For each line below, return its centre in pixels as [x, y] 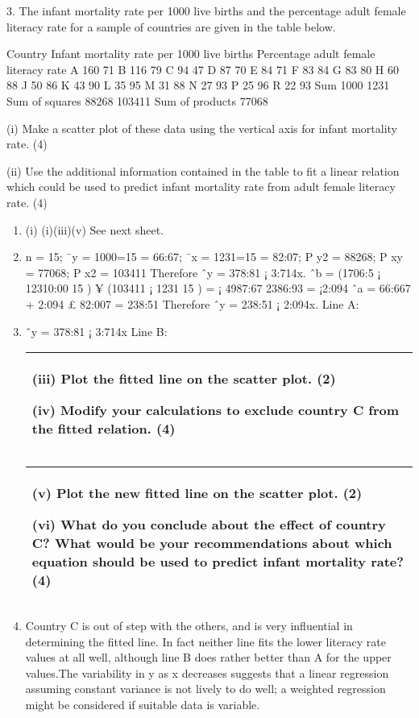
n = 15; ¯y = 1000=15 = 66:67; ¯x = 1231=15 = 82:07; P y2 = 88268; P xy [214, 257]
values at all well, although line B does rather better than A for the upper [208, 657]
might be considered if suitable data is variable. [143, 705]
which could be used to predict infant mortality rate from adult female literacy [201, 187]
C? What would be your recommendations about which [212, 543]
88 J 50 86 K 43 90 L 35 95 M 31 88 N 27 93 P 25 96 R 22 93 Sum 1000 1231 [198, 85]
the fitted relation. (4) [104, 429]
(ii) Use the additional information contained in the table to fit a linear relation [203, 170]
